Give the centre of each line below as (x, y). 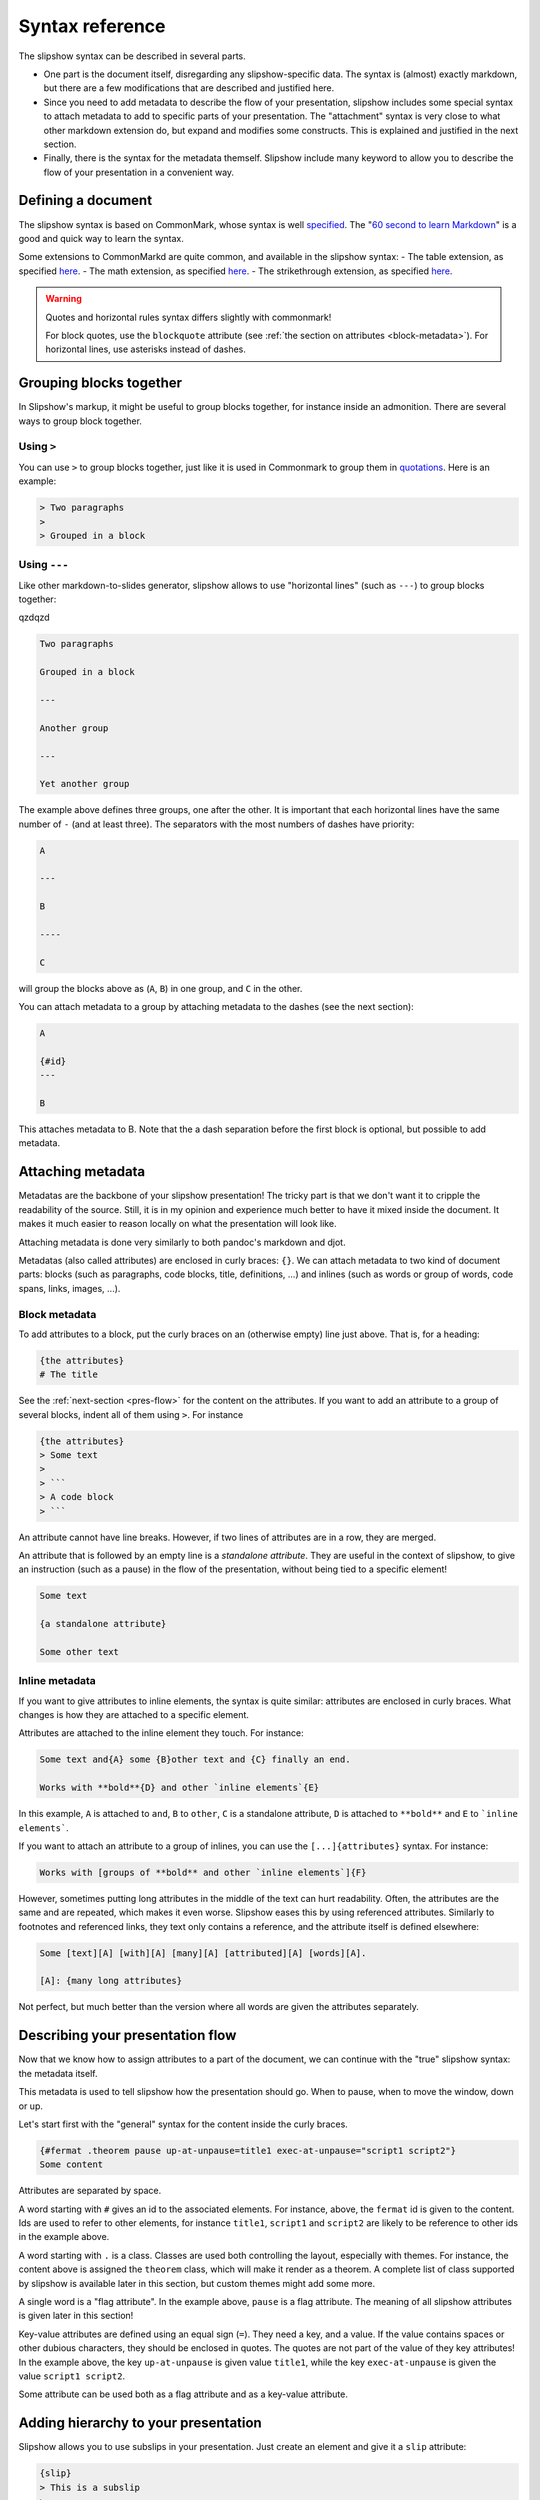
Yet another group (84, 784)
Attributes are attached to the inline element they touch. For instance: (161, 1733)
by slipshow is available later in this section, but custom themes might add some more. (197, 2283)
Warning (63, 299)
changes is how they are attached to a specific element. (134, 1714)
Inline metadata (57, 1681)
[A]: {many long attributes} (111, 1981)
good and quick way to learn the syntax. (101, 238)
